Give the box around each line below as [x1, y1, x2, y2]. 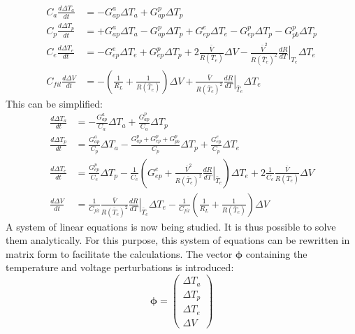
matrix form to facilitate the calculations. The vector [6, 246, 233, 261]
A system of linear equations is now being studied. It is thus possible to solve [6, 219, 336, 233]
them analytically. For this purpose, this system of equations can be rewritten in [6, 233, 350, 247]
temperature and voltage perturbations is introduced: [6, 260, 234, 275]
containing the [245, 246, 307, 261]
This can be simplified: [6, 96, 103, 110]
